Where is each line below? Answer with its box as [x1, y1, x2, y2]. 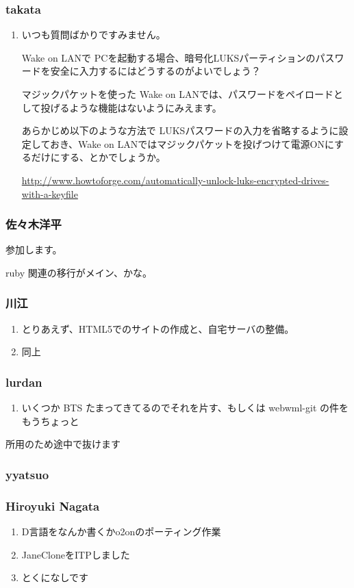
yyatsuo [5, 465, 49, 483]
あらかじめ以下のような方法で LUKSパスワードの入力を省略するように [21, 123, 339, 138]
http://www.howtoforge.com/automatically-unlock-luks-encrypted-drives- [21, 172, 329, 187]
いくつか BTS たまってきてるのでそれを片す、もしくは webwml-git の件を [21, 400, 349, 415]
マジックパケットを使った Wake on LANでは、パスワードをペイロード [21, 87, 334, 101]
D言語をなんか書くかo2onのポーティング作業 [21, 524, 221, 539]
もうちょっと [21, 413, 79, 428]
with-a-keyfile [21, 186, 78, 201]
